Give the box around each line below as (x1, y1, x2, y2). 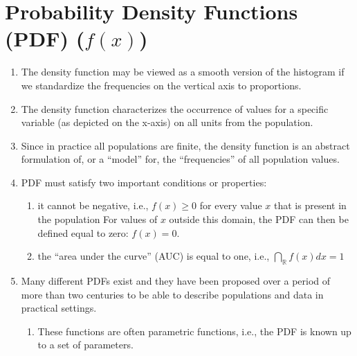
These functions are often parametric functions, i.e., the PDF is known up (37, 323, 351, 338)
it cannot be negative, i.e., (37, 198, 149, 213)
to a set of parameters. (37, 337, 134, 352)
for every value (199, 198, 262, 213)
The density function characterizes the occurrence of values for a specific (21, 101, 329, 116)
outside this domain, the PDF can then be (169, 212, 349, 226)
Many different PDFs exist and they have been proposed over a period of (21, 274, 331, 288)
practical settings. (21, 301, 97, 315)
